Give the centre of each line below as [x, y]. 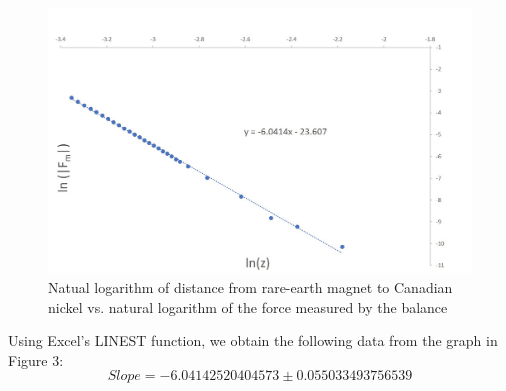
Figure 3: [36, 359]
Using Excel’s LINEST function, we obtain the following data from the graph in [253, 340]
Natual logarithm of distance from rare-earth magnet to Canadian [250, 287]
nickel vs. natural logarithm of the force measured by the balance [248, 306]
